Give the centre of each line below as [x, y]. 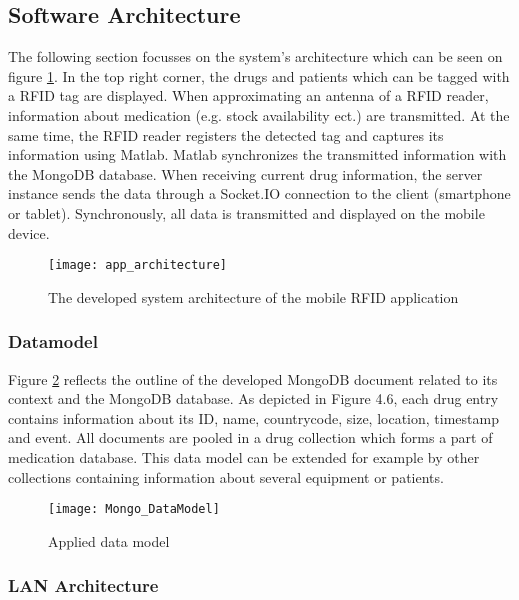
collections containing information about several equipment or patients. [226, 476]
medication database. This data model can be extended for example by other [244, 456]
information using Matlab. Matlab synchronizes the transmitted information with [257, 154]
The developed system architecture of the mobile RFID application [253, 296]
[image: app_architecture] [137, 265]
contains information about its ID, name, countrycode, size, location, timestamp [253, 417]
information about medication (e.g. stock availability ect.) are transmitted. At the [259, 114]
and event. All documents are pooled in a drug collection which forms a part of [250, 437]
